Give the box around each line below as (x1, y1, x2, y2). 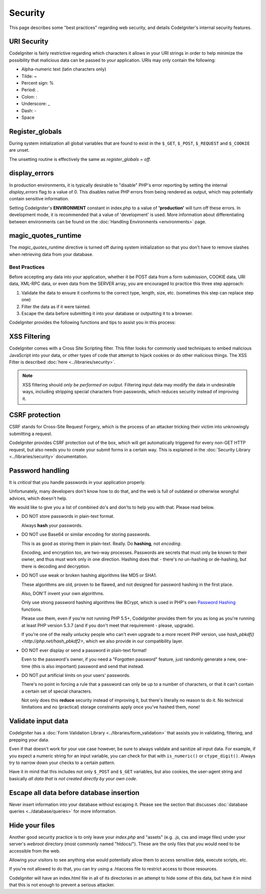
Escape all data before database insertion (9, 788, 140, 797)
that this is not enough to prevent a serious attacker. (9, 882, 115, 888)
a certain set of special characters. (21, 688, 92, 694)
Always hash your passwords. (21, 522, 83, 528)
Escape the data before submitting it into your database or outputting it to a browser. (21, 310, 193, 316)
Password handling (9, 466, 70, 475)
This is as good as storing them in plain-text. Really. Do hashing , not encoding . (21, 541, 182, 546)
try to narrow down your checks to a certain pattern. (9, 760, 116, 766)
